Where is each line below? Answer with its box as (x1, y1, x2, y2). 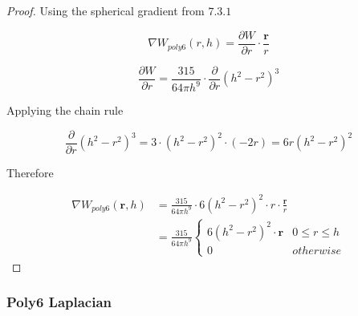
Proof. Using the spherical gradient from (6, 2, 205, 18)
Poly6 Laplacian (6, 292, 112, 312)
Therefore (6, 164, 54, 180)
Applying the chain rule (6, 102, 124, 119)
